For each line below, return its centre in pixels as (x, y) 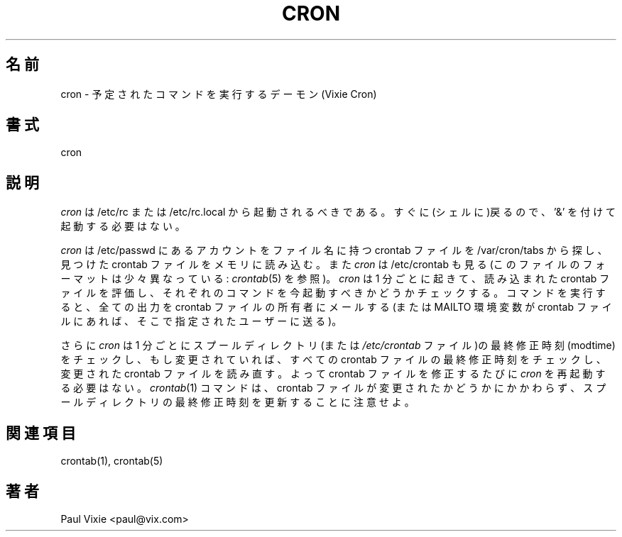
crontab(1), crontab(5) (112, 461)
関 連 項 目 (41, 433)
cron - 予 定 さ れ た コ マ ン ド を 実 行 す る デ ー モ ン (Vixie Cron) (219, 94)
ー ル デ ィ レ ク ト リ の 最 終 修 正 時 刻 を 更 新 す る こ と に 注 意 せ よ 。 (238, 402)
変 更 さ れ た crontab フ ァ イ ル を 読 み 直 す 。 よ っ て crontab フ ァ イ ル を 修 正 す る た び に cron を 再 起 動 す (333, 374)
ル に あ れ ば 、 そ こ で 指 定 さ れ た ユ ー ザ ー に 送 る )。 (201, 321)
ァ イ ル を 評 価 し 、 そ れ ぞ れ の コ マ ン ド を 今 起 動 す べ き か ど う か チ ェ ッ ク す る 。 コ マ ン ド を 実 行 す (333, 293)
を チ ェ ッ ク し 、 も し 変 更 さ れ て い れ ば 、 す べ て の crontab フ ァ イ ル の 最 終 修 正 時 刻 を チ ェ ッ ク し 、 (333, 360)
